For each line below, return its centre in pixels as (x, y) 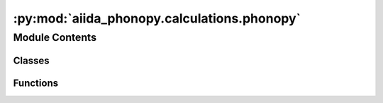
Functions (36, 83)
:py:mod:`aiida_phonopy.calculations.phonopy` (157, 18)
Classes (31, 60)
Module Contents (55, 37)
